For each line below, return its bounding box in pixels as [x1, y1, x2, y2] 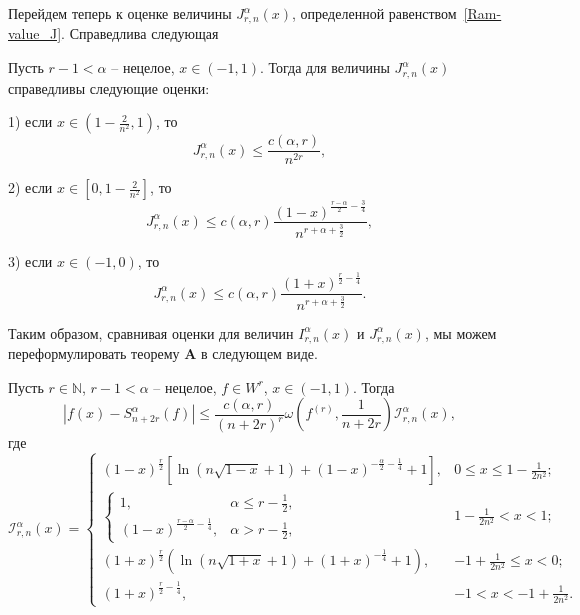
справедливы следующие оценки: [8, 77, 210, 98]
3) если [8, 251, 53, 272]
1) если [8, 111, 53, 132]
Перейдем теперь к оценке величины [8, 3, 232, 23]
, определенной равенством [292, 3, 457, 23]
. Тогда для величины [259, 57, 390, 78]
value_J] [8, 23, 62, 44]
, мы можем [424, 322, 497, 343]
